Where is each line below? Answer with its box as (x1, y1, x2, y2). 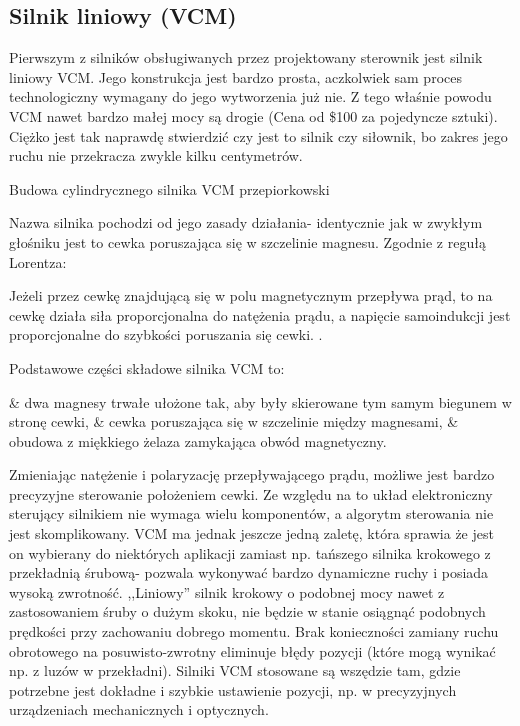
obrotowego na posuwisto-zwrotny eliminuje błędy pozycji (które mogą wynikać (9, 640, 496, 661)
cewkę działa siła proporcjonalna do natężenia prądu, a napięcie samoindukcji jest (9, 304, 511, 325)
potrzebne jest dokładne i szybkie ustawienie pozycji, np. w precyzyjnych (9, 679, 457, 700)
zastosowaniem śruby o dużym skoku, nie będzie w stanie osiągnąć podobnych (9, 601, 486, 622)
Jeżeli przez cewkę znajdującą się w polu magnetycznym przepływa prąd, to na (9, 285, 493, 306)
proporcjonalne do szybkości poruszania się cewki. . (9, 324, 323, 345)
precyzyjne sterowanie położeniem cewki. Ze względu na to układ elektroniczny (9, 483, 493, 504)
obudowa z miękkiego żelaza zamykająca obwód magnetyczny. (9, 430, 387, 451)
